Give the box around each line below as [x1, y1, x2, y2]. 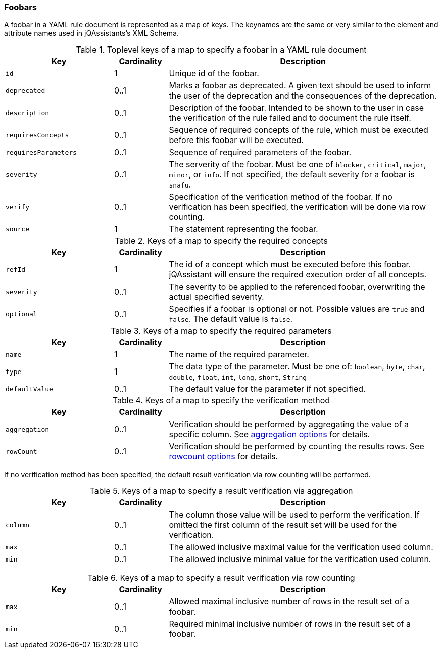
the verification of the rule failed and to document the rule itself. [169, 113, 411, 123]
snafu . [169, 179, 191, 190]
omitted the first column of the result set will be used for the [169, 520, 397, 530]
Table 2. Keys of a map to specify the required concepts [115, 236, 328, 246]
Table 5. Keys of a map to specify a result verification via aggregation [89, 486, 353, 496]
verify [6, 203, 29, 211]
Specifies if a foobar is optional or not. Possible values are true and [169, 304, 425, 314]
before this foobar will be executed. [169, 135, 304, 146]
